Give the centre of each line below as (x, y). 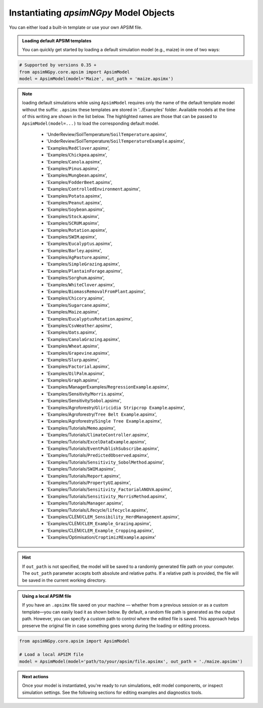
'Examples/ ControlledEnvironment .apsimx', (94, 189)
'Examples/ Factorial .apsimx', (78, 366)
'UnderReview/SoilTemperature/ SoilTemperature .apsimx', (107, 135)
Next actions (35, 676)
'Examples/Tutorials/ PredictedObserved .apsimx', (98, 455)
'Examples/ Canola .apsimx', (74, 162)
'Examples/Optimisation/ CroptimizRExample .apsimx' (101, 537)
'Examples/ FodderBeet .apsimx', (79, 182)
